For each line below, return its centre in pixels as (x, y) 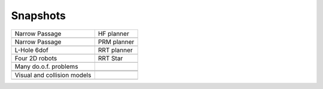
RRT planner (115, 50)
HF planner (114, 33)
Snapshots (38, 16)
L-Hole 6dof (32, 50)
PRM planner (116, 42)
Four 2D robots (36, 58)
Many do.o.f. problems (46, 66)
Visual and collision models (53, 75)
